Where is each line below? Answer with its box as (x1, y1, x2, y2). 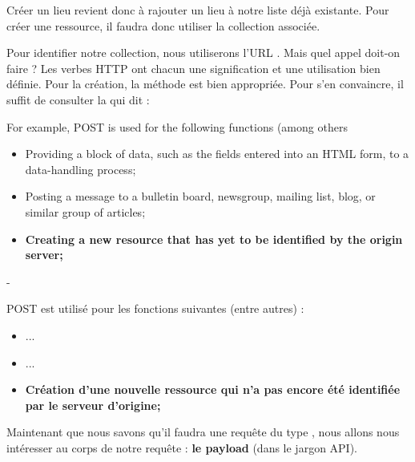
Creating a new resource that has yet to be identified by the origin (25, 230, 403, 247)
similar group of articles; (25, 203, 146, 220)
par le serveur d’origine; (25, 396, 161, 413)
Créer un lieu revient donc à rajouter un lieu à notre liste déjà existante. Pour (6, 2, 389, 18)
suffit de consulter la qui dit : (6, 91, 150, 107)
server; (25, 246, 63, 263)
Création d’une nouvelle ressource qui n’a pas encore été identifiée (25, 381, 401, 398)
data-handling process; (25, 160, 136, 177)
